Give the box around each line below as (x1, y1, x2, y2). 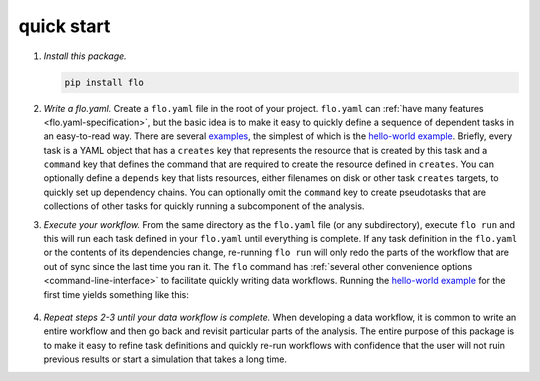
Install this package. (43, 50, 127, 62)
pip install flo (64, 76, 145, 88)
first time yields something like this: (43, 288, 189, 300)
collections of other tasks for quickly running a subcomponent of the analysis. (43, 200, 365, 212)
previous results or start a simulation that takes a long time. (43, 353, 287, 365)
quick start (18, 15, 111, 37)
